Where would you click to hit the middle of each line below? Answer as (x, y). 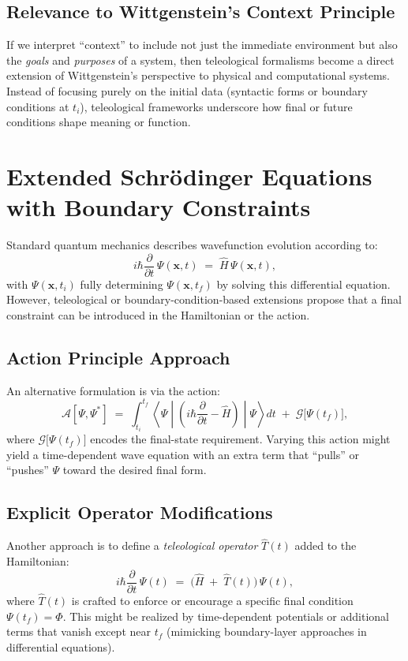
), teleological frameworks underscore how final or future (216, 106)
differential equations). (61, 646)
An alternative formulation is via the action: (113, 390)
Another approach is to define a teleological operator (132, 545)
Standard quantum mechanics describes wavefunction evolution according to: (192, 245)
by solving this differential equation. (303, 284)
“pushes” (28, 470)
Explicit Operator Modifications (140, 512)
